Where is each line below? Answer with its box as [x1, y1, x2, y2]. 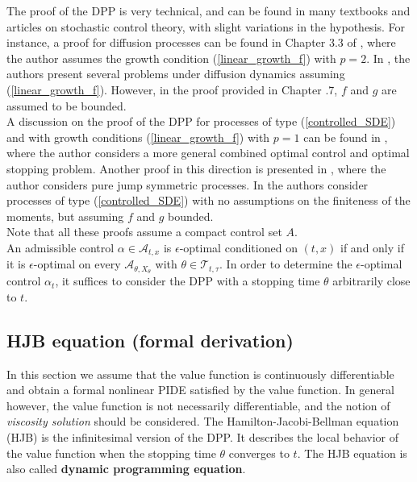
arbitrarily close [332, 272, 411, 289]
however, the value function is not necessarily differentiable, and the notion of [6, 397, 390, 413]
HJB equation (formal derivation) [6, 327, 294, 352]
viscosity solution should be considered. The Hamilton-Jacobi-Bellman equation [6, 413, 399, 430]
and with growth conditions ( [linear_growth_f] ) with [6, 128, 270, 145]
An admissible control [6, 239, 115, 256]
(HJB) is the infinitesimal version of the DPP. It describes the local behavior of [6, 428, 399, 445]
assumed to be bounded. [6, 97, 127, 114]
